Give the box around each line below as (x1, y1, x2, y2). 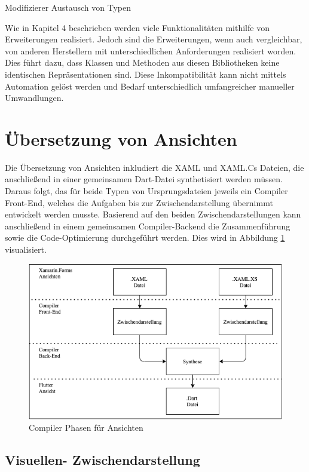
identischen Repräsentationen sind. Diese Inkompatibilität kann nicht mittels (5, 68, 286, 80)
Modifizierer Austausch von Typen (5, 1, 131, 13)
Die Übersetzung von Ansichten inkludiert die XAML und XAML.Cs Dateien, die (5, 161, 304, 173)
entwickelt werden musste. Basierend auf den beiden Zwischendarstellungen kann (5, 208, 301, 220)
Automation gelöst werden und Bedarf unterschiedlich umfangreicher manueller (5, 79, 295, 92)
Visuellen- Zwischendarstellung (5, 450, 200, 469)
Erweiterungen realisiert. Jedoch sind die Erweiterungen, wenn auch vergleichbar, (5, 33, 302, 45)
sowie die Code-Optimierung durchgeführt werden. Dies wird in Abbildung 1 (5, 231, 285, 244)
